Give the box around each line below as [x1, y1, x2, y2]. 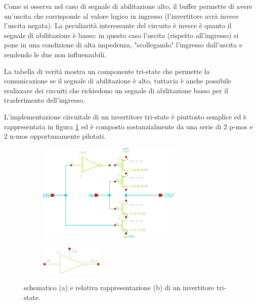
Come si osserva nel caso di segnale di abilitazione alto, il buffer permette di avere [4, 1, 253, 11]
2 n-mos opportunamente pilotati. [4, 131, 106, 141]
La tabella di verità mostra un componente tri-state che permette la [4, 66, 210, 76]
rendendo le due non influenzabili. [4, 49, 106, 59]
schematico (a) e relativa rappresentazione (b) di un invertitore [24, 282, 214, 293]
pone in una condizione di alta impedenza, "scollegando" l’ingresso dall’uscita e [4, 39, 243, 50]
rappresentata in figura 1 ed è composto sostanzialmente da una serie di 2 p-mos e [4, 121, 253, 131]
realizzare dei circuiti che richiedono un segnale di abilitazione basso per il [4, 85, 228, 95]
